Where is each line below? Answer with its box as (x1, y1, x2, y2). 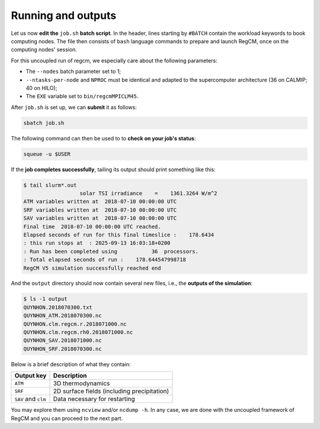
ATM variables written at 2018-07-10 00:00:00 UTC (23, 199, 177, 205)
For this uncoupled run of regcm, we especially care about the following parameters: (11, 57, 217, 64)
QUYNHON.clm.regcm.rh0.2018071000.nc (23, 329, 133, 336)
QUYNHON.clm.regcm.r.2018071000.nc (23, 321, 127, 327)
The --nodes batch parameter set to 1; (25, 68, 121, 75)
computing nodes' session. (11, 46, 77, 53)
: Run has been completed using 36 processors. (23, 248, 199, 255)
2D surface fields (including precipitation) (53, 387, 169, 395)
